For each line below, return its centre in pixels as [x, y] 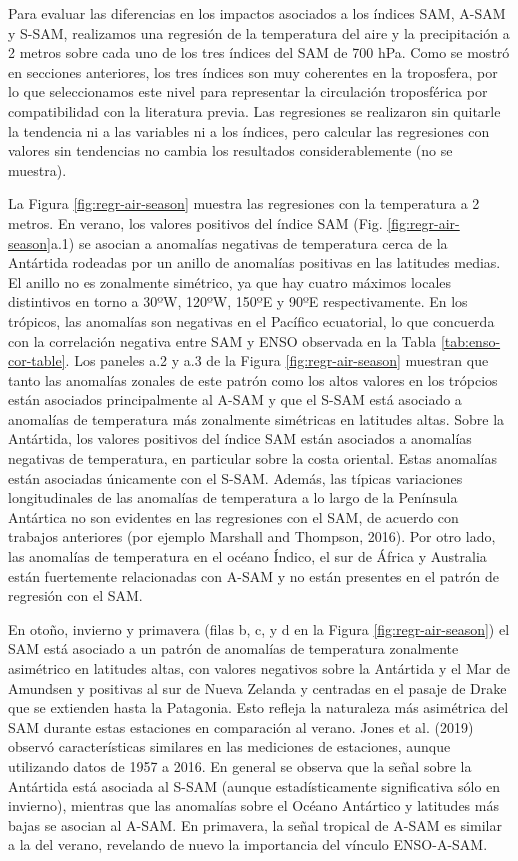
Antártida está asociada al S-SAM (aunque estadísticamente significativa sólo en [254, 785]
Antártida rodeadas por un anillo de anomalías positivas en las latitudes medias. [254, 262]
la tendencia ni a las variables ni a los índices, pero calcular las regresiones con [249, 130]
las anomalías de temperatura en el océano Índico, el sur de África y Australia [247, 556]
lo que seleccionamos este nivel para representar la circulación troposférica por [248, 91]
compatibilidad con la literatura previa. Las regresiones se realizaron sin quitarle [254, 110]
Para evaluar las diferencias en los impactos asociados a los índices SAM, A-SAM [257, 13]
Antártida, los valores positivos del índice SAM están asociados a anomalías [240, 438]
